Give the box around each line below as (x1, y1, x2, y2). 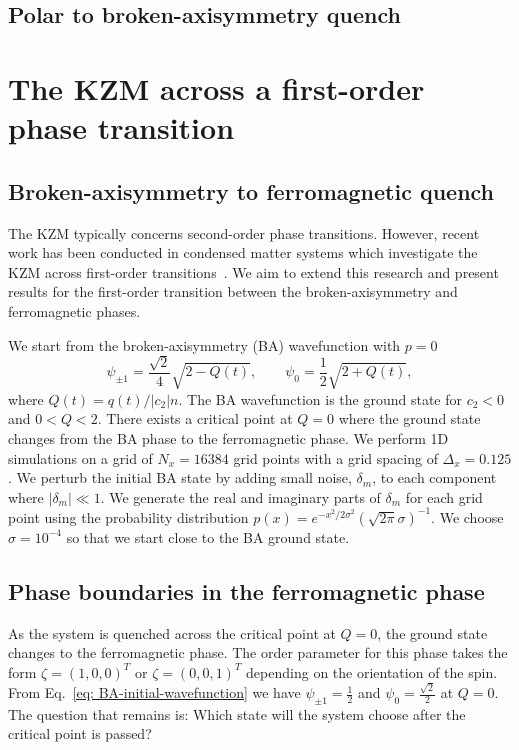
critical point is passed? (8, 723, 152, 744)
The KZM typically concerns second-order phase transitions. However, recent (8, 222, 480, 243)
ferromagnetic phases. (8, 300, 141, 321)
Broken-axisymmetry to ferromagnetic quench (8, 175, 495, 206)
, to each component (372, 467, 497, 488)
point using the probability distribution (8, 506, 249, 527)
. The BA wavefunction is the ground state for (178, 388, 462, 409)
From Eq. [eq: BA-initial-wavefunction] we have (8, 682, 301, 703)
